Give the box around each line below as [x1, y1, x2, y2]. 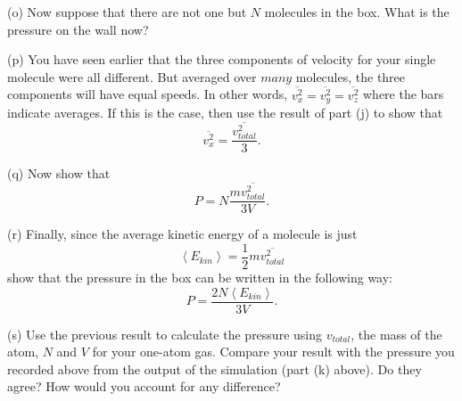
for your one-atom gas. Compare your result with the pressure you [92, 342, 455, 361]
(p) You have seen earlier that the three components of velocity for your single [7, 50, 436, 69]
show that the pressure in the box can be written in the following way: [7, 267, 393, 286]
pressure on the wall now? [7, 20, 149, 38]
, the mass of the [351, 324, 442, 343]
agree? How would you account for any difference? [7, 377, 281, 396]
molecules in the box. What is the [264, 3, 450, 20]
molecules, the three [295, 67, 406, 86]
